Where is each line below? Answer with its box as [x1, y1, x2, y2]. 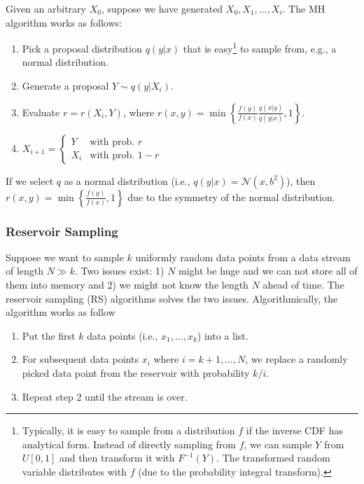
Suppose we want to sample [6, 249, 124, 264]
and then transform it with [59, 450, 175, 465]
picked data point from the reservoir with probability [22, 366, 250, 380]
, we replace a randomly [245, 352, 348, 366]
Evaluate [22, 104, 60, 119]
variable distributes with [22, 464, 127, 478]
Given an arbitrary [6, 1, 86, 15]
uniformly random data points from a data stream [135, 249, 351, 264]
